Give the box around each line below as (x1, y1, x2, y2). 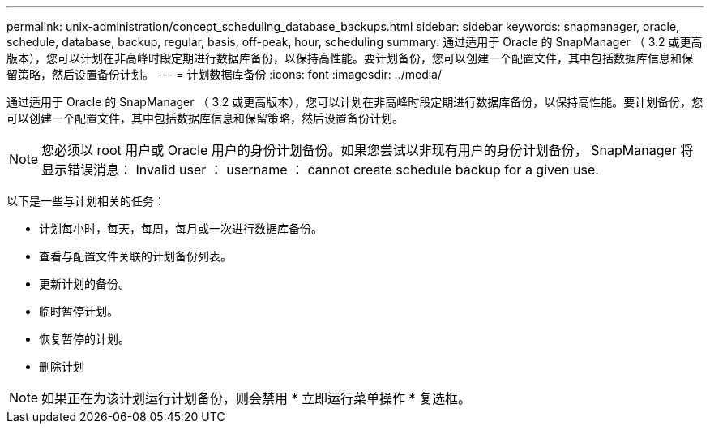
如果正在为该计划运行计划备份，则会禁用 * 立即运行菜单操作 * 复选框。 (41, 390, 472, 406)
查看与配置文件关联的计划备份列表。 (39, 249, 232, 263)
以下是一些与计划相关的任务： (6, 194, 165, 208)
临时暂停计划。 (39, 304, 118, 318)
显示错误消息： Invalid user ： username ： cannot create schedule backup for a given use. (41, 161, 599, 178)
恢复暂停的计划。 (39, 332, 130, 346)
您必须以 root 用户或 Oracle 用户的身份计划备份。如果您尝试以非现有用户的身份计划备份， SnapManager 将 (41, 142, 694, 158)
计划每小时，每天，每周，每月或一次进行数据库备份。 (39, 221, 323, 235)
